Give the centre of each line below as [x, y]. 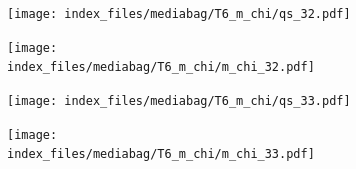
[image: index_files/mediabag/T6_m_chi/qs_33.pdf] [179, 100]
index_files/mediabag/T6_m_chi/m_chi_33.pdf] [161, 154]
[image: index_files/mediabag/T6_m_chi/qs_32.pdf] [179, 14]
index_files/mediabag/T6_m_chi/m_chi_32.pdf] [161, 67]
